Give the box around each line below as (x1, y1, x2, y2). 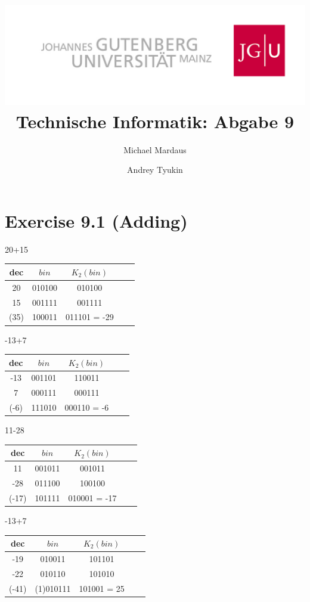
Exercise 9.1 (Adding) (5, 208, 188, 232)
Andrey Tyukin (127, 163, 183, 176)
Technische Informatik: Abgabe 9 (15, 108, 294, 133)
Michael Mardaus (123, 143, 187, 156)
